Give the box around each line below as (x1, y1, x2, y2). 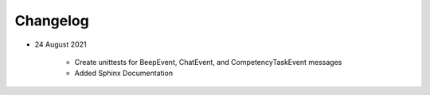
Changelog (14, 12, 89, 29)
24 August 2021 (34, 40, 87, 49)
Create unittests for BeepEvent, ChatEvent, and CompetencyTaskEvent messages (74, 57, 342, 66)
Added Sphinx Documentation (74, 68, 174, 78)
